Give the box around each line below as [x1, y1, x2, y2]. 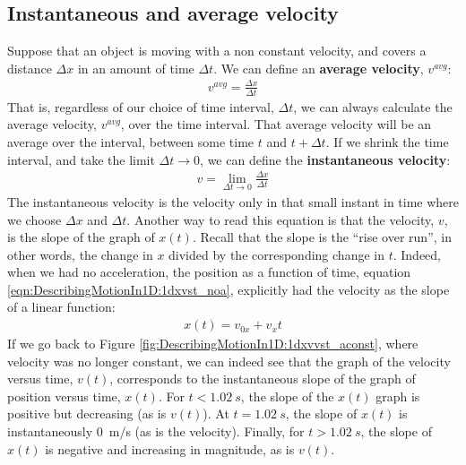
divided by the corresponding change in [168, 245, 384, 263]
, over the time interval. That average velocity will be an [120, 115, 432, 133]
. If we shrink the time [325, 132, 449, 151]
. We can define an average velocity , [213, 58, 424, 77]
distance [7, 58, 52, 77]
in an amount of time [77, 58, 194, 77]
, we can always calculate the [293, 97, 453, 116]
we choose [7, 210, 62, 228]
